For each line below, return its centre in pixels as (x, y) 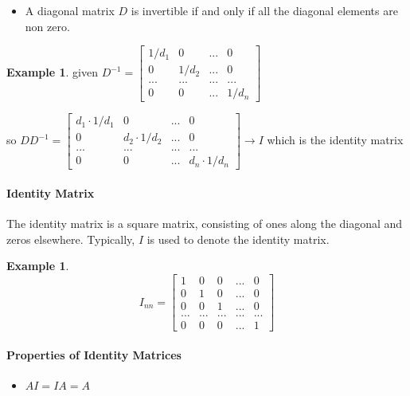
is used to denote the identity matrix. (238, 239)
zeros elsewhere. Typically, (71, 239)
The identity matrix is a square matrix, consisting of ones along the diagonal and (205, 223)
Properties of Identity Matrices (94, 354)
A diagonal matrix (70, 10)
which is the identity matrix (335, 140)
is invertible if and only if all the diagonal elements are (264, 10)
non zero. (47, 26)
